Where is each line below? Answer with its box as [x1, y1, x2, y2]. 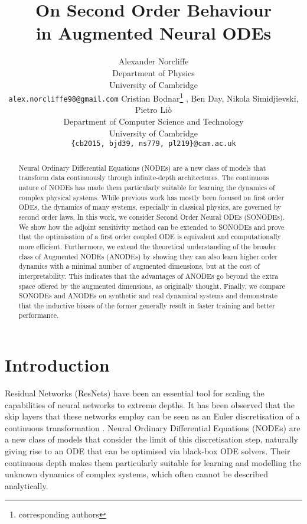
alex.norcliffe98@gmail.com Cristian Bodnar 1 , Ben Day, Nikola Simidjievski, [8, 90, 299, 104]
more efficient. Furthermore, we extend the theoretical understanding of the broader [18, 241, 277, 251]
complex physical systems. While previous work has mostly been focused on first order [18, 192, 285, 202]
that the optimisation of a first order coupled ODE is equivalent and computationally [18, 232, 281, 242]
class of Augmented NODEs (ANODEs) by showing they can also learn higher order [18, 251, 277, 261]
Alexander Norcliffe [118, 55, 189, 67]
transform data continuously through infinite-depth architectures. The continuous [18, 173, 269, 183]
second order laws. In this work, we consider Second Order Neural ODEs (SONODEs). [18, 211, 285, 222]
